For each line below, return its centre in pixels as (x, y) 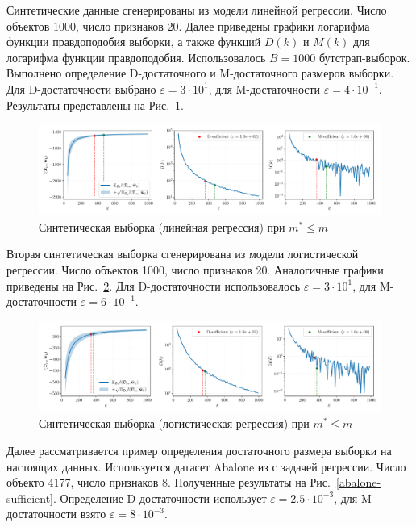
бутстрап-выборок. (364, 57)
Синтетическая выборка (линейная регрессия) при (162, 226)
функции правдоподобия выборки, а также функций (134, 42)
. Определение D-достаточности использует (160, 498)
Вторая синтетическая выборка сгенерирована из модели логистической (183, 254)
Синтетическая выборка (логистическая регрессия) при (174, 423)
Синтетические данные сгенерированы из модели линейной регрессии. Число (197, 10)
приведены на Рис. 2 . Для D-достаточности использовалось (154, 285)
